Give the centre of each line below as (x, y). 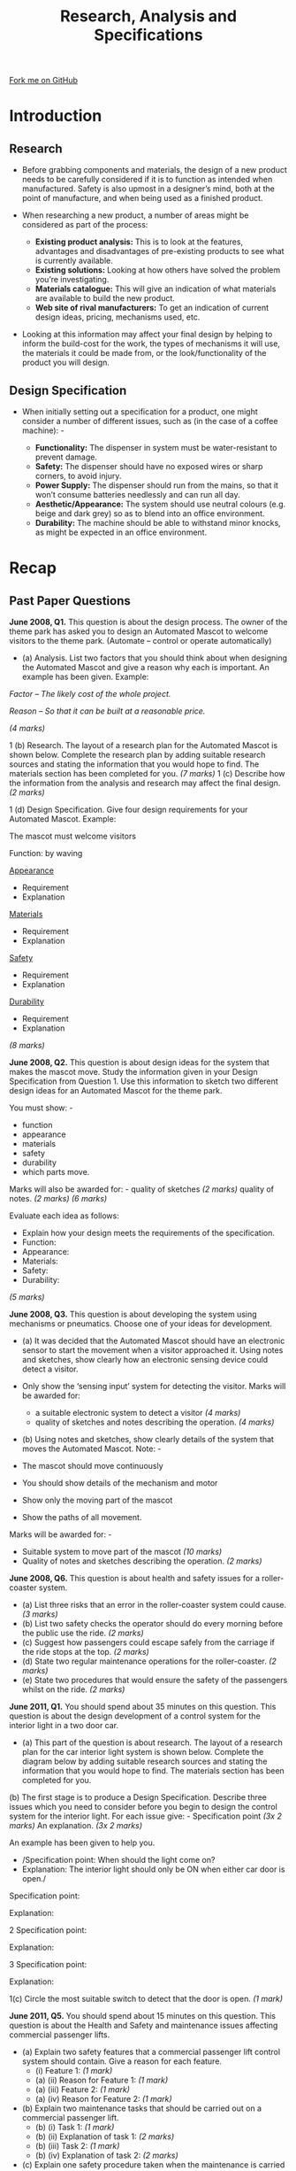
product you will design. (66, 363)
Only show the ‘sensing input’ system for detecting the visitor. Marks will (154, 1386)
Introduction (56, 116)
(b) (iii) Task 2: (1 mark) (77, 2146)
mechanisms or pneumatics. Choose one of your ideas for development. (140, 1324)
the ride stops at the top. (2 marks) (86, 1652)
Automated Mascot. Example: (63, 819)
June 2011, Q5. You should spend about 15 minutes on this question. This (143, 2016)
